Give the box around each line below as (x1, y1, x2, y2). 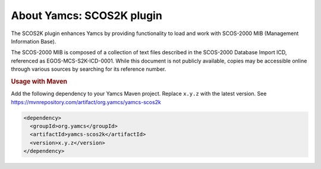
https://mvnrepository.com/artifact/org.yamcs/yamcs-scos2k (11, 98, 162, 105)
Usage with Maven (11, 77, 68, 86)
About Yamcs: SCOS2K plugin (11, 9, 163, 22)
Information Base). (11, 37, 56, 45)
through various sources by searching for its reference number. (11, 65, 166, 73)
